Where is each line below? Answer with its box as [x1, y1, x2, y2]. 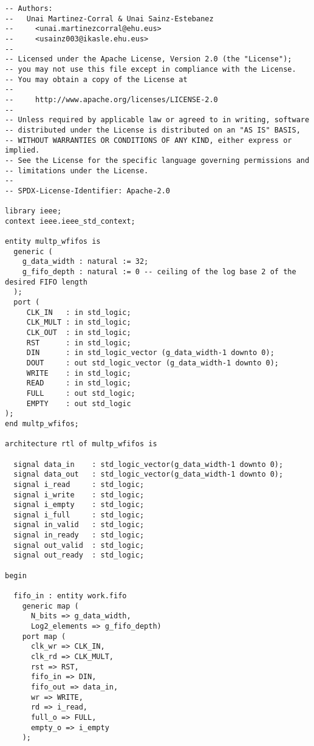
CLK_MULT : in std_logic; [26, 318, 131, 327]
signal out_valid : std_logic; [13, 541, 145, 550]
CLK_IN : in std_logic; [26, 308, 131, 317]
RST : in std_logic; [26, 338, 131, 347]
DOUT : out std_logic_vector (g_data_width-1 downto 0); [26, 358, 279, 367]
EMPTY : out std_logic [26, 399, 131, 408]
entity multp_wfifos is [5, 237, 101, 246]
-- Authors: [5, 4, 53, 13]
